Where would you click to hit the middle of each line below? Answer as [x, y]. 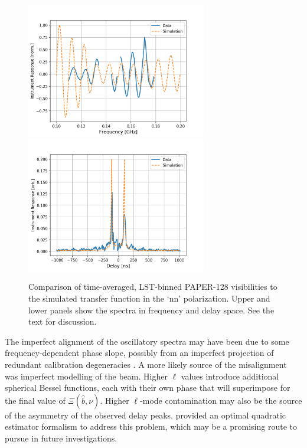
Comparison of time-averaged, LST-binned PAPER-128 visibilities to [153, 287]
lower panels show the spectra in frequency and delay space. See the [151, 310]
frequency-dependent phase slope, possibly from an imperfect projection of [139, 353]
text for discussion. [63, 321]
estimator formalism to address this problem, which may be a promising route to [151, 426]
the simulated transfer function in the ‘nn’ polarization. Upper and [149, 298]
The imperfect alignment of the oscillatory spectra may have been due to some [147, 341]
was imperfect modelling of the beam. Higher [86, 376]
